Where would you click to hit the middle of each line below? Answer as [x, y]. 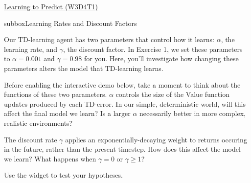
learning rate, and [31, 49]
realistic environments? [38, 123]
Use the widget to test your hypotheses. [63, 175]
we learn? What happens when [50, 158]
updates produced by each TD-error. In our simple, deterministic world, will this [125, 103]
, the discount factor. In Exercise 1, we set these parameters [153, 49]
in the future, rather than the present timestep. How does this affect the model [122, 149]
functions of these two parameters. [56, 94]
